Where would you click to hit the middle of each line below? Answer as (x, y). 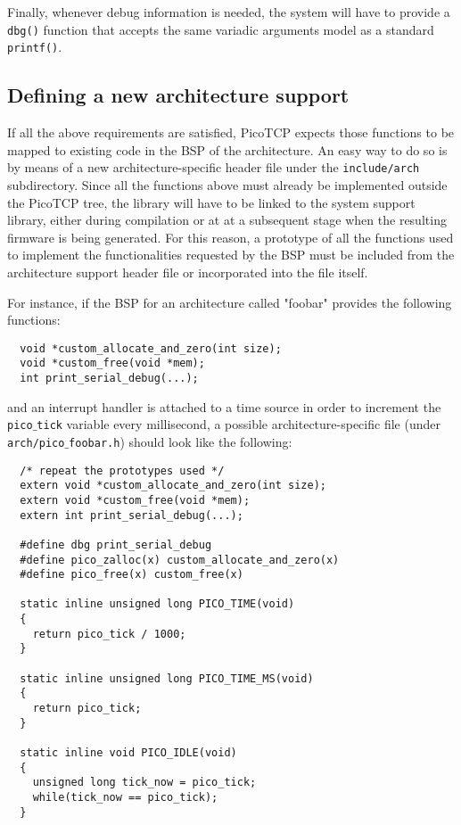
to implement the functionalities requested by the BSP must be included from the (231, 255)
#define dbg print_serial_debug (116, 544)
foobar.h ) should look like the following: (181, 441)
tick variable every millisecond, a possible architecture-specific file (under (239, 424)
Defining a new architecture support (178, 95)
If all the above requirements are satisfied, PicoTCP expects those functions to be (231, 132)
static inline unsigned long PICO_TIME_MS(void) (167, 678)
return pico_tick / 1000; (109, 634)
